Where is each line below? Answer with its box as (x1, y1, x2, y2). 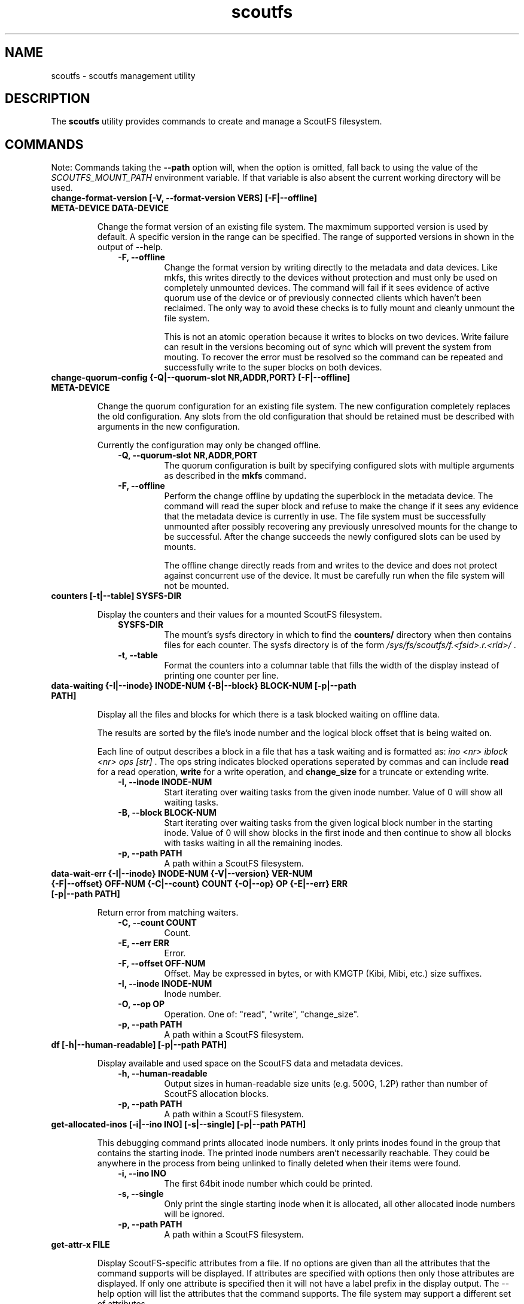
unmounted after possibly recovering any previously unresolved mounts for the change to (164, 521, 517, 532)
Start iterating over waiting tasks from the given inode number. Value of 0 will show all (164, 787, 503, 798)
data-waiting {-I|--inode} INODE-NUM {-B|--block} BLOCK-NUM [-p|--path (51, 680, 357, 691)
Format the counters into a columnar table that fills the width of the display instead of (164, 660, 499, 671)
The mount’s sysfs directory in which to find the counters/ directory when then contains (164, 630, 512, 640)
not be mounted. (164, 580, 229, 591)
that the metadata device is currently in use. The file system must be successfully (164, 511, 486, 522)
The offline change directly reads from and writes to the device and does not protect (164, 560, 498, 571)
